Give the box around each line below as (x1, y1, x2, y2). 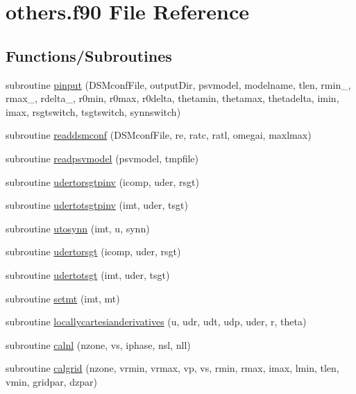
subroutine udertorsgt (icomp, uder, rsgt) (6, 244, 181, 259)
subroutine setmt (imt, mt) (6, 291, 120, 305)
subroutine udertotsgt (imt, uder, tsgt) (6, 267, 170, 282)
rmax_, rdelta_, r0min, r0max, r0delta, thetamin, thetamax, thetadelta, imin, (6, 91, 339, 105)
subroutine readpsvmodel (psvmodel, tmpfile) (6, 151, 199, 165)
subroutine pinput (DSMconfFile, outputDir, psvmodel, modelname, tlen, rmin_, (6, 77, 351, 92)
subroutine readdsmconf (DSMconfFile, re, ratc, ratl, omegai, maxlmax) (6, 128, 312, 142)
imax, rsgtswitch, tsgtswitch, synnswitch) (6, 104, 181, 119)
